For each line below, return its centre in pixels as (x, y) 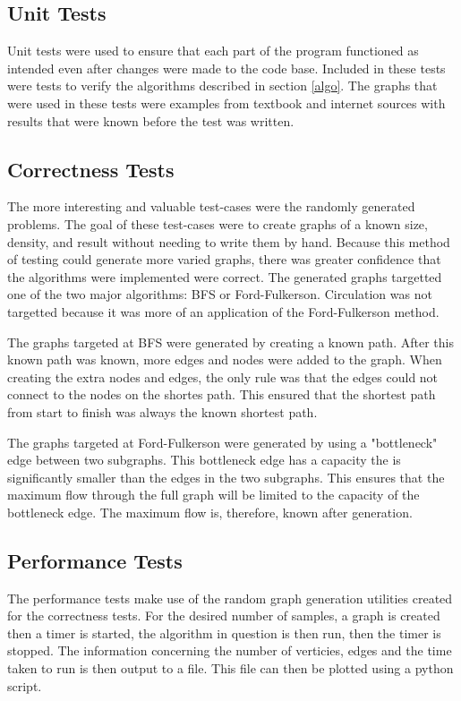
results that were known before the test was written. (151, 120)
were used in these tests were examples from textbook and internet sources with (226, 103)
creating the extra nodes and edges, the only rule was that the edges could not (223, 376)
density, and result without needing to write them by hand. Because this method (229, 241)
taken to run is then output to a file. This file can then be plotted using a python (230, 668)
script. (25, 685)
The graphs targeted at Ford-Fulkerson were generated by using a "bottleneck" (222, 442)
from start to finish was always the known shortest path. (162, 411)
